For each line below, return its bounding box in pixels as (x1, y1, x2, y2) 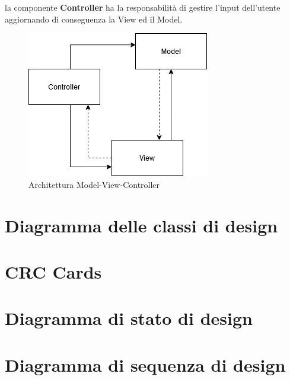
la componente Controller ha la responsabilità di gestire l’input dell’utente (5, 1, 281, 13)
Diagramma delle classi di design (5, 213, 278, 237)
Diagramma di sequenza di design (5, 352, 286, 376)
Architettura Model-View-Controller (28, 178, 160, 190)
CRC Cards (5, 259, 102, 283)
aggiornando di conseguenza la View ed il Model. (5, 12, 183, 25)
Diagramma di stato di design (5, 306, 253, 330)
